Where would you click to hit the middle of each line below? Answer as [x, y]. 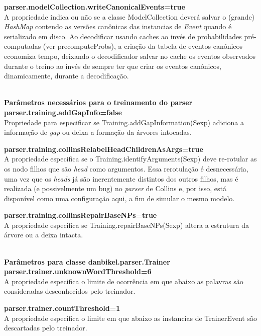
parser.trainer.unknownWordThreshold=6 [78, 271]
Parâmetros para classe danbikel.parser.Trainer [87, 261]
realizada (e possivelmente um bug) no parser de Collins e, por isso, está [115, 188]
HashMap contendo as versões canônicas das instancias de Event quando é [118, 26]
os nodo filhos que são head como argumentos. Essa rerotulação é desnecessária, [126, 168]
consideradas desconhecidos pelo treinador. [70, 291]
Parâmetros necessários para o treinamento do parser [98, 102]
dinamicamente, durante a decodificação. [67, 76]
